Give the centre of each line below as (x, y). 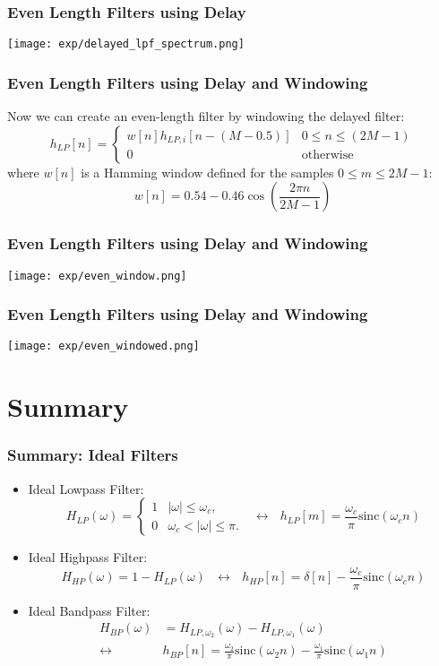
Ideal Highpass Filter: (88, 557)
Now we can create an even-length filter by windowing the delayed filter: (206, 116)
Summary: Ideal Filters (93, 455)
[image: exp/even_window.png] (97, 276)
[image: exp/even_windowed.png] (103, 346)
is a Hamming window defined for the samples (207, 172)
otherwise (327, 156)
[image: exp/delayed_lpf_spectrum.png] (126, 44)
